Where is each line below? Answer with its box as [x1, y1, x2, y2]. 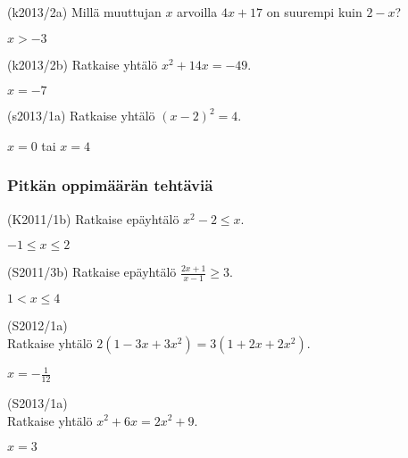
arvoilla [177, 3, 218, 21]
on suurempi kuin [266, 3, 362, 21]
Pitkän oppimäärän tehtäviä [7, 174, 213, 196]
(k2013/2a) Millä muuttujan [7, 3, 162, 21]
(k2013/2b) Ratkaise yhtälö [7, 54, 158, 73]
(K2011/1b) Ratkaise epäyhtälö [7, 209, 179, 228]
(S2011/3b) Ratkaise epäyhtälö [7, 262, 177, 281]
